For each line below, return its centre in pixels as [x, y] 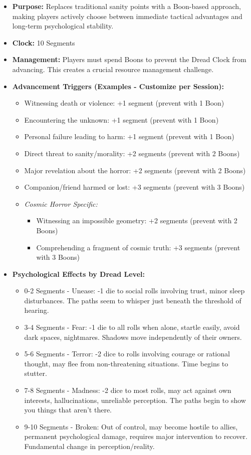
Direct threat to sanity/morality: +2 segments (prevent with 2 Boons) [132, 153]
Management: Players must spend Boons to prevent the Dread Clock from [129, 59]
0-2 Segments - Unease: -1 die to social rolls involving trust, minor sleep [135, 291]
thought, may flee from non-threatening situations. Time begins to [126, 363]
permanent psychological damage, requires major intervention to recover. [136, 436]
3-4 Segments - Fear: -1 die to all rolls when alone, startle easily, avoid [132, 327]
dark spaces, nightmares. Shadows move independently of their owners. [133, 337]
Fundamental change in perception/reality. [89, 446]
